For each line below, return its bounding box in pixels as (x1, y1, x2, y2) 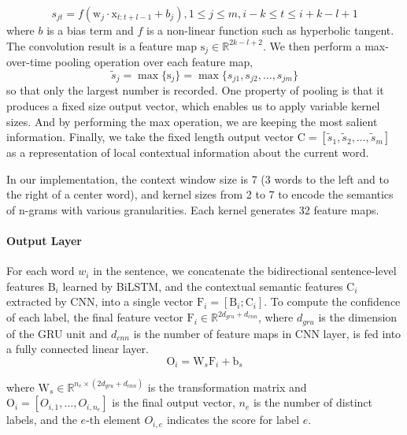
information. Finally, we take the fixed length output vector (6, 128, 294, 145)
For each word (6, 262, 75, 279)
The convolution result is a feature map (6, 37, 198, 54)
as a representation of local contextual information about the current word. (6, 144, 369, 161)
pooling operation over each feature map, (54, 54, 253, 70)
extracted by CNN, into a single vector (6, 293, 194, 310)
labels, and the (6, 411, 77, 428)
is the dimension (318, 309, 398, 325)
